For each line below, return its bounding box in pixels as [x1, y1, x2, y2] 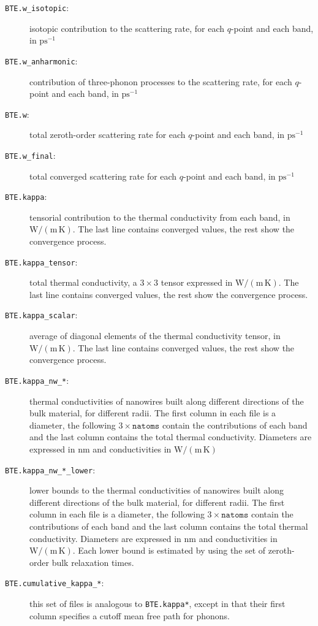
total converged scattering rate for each [29, 169, 177, 182]
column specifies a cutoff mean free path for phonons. [29, 609, 230, 622]
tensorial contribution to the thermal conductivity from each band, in [29, 210, 290, 223]
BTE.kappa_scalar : [5, 308, 78, 321]
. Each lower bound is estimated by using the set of [72, 544, 266, 557]
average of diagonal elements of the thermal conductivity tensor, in [29, 329, 281, 342]
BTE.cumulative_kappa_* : [5, 576, 104, 589]
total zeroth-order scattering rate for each [29, 128, 186, 141]
